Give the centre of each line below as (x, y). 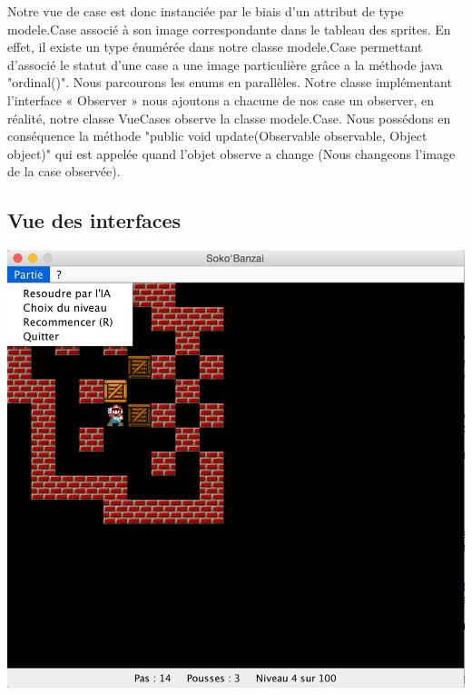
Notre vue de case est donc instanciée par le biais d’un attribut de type (206, 11)
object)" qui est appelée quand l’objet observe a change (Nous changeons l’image (231, 153)
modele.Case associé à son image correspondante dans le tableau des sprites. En (229, 29)
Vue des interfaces (94, 220)
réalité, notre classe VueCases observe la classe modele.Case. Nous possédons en (229, 118)
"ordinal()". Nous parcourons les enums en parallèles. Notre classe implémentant (230, 82)
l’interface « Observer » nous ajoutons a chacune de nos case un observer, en (221, 99)
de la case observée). (64, 171)
